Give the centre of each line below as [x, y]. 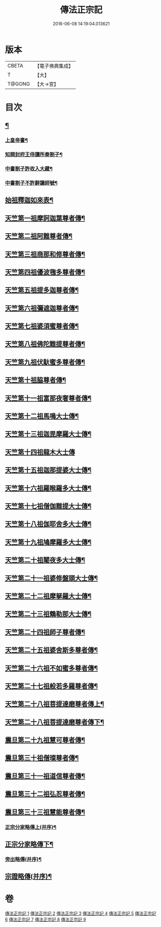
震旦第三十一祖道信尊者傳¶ [45, 776]
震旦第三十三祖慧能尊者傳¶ [45, 812]
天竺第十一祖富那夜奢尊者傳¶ [48, 398]
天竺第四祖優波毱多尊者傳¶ [45, 272]
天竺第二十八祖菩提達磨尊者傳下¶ [55, 722]
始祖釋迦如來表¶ [29, 200]
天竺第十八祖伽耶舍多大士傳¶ [48, 524]
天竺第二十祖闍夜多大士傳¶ [45, 560]
